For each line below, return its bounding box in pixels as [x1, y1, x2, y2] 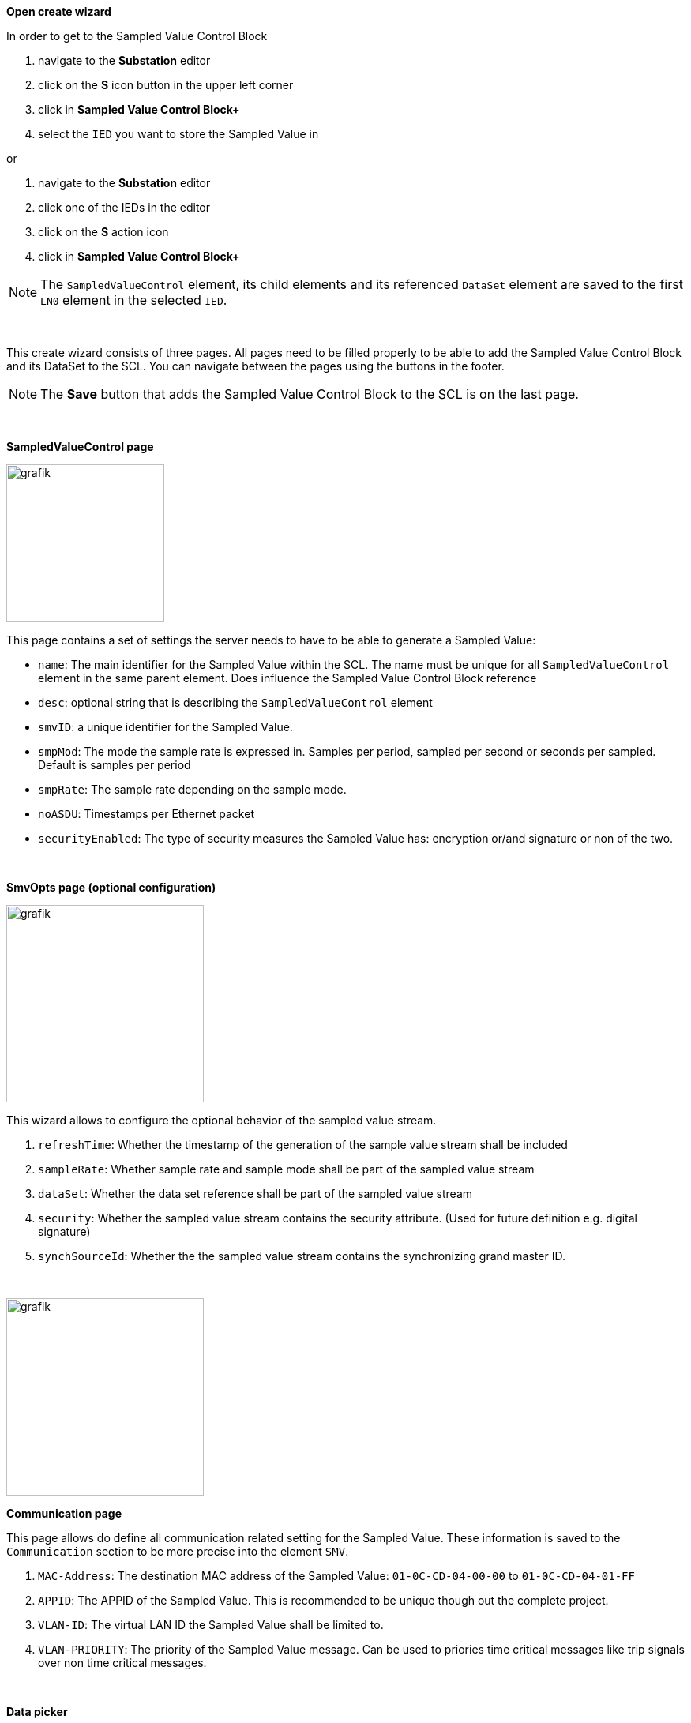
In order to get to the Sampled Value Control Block [6, 29, 268, 43]
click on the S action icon [38, 225, 169, 238]
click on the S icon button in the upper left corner [38, 78, 294, 92]
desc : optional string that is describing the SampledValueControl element [38, 696, 433, 709]
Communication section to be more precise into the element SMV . [6, 1545, 349, 1558]
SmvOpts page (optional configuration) [6, 880, 216, 894]
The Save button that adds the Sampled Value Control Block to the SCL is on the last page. [40, 386, 579, 402]
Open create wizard [6, 5, 111, 18]
